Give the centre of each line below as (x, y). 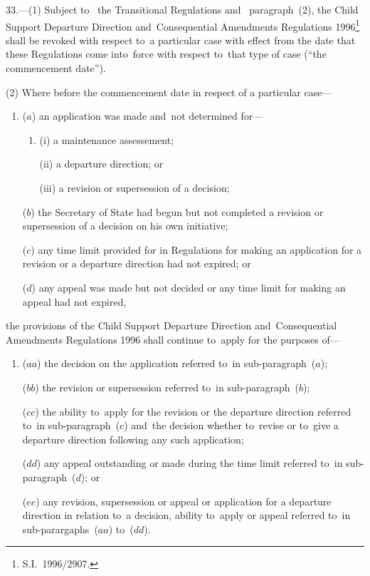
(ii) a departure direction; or (101, 164)
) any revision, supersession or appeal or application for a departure (184, 501)
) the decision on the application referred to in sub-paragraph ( (176, 363)
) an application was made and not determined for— (147, 116)
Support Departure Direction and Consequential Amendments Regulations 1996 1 (183, 25)
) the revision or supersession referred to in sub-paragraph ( (167, 387)
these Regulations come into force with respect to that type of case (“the (166, 54)
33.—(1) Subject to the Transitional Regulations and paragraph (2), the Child (182, 9)
